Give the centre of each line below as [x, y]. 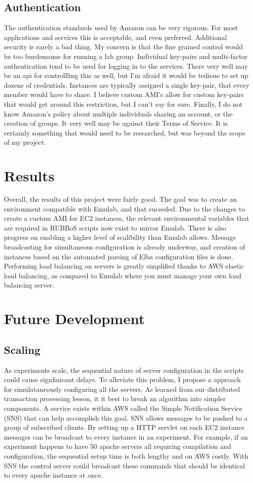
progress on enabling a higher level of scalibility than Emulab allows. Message [120, 237]
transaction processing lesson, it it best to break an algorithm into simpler [115, 398]
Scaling [22, 349]
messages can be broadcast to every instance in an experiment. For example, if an [126, 436]
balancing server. [29, 285]
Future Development [74, 319]
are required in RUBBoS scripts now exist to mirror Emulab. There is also [115, 227]
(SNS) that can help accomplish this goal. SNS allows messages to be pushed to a [126, 417]
